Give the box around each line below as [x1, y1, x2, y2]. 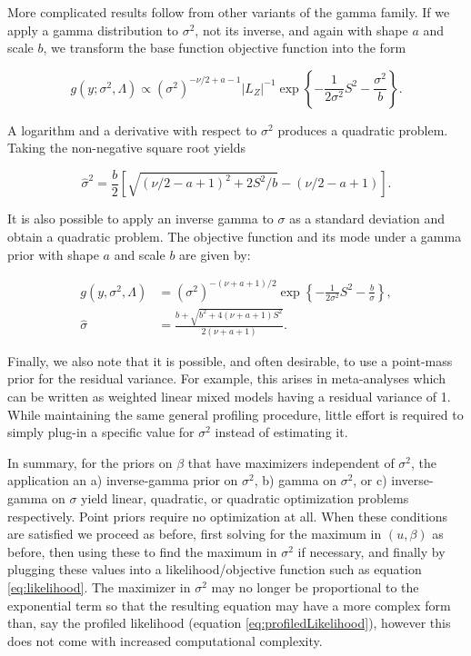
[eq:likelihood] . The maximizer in [7, 577, 191, 596]
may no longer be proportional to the [211, 577, 419, 596]
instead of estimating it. [215, 422, 348, 442]
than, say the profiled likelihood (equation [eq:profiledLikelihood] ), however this [7, 613, 451, 632]
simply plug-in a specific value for [7, 422, 195, 442]
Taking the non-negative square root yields [7, 138, 246, 157]
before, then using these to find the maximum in [7, 542, 277, 561]
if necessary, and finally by [297, 542, 446, 561]
